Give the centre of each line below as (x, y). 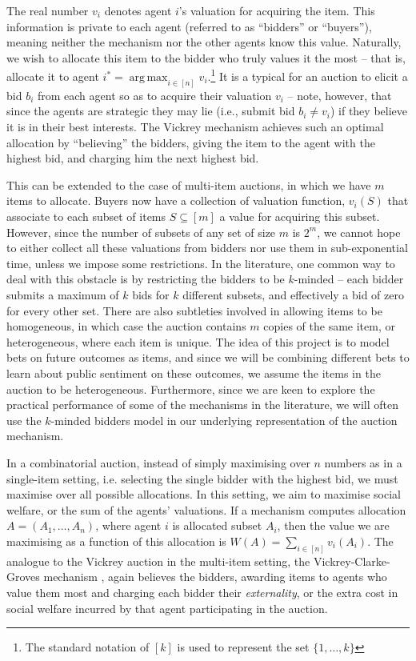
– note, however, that (340, 95)
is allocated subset (217, 525)
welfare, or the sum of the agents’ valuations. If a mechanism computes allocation (206, 509)
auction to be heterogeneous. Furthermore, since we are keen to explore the (191, 389)
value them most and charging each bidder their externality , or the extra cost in (202, 592)
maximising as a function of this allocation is (116, 541)
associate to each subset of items (86, 216)
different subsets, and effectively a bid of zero (293, 295)
